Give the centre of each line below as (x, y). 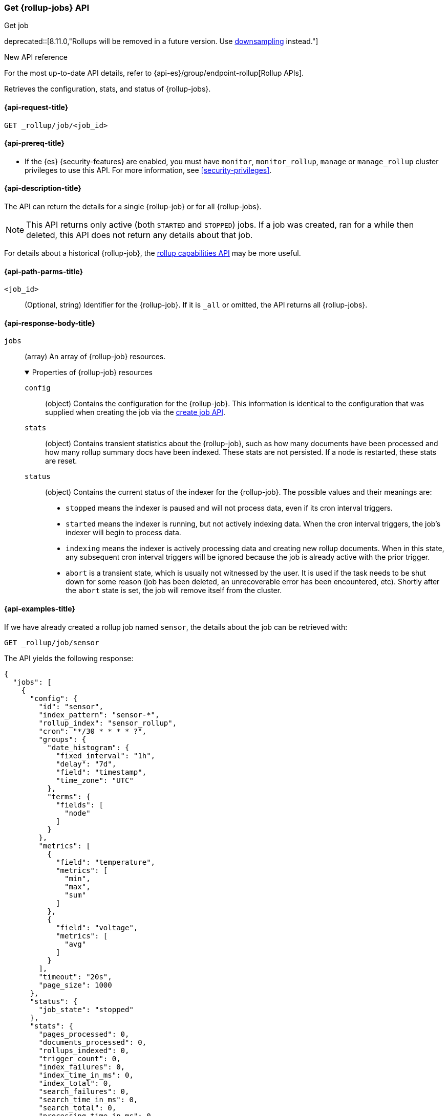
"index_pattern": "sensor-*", (99, 715)
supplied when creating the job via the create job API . (135, 412)
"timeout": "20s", (75, 977)
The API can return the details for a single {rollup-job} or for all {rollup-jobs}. (133, 207)
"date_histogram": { (88, 747)
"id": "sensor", (71, 706)
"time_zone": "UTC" (95, 780)
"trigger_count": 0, (80, 1058)
